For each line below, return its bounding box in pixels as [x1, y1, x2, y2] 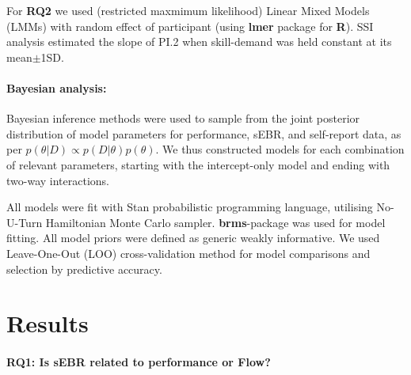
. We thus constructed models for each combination [155, 141, 405, 157]
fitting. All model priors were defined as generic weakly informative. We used [6, 229, 380, 246]
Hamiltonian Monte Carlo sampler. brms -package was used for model [45, 214, 386, 230]
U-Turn [6, 214, 43, 230]
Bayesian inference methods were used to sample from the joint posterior [6, 110, 360, 127]
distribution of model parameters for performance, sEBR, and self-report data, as [6, 125, 401, 142]
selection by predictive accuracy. [6, 260, 162, 277]
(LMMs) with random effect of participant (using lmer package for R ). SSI [6, 17, 374, 34]
